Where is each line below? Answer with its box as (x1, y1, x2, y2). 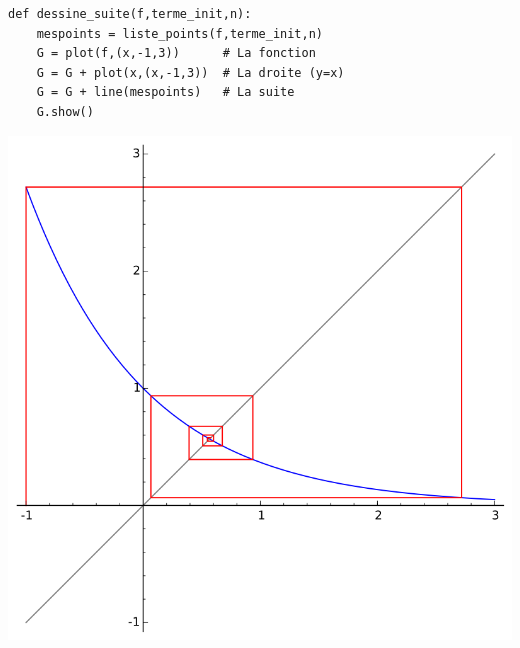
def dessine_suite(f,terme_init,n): (8, 7, 252, 21)
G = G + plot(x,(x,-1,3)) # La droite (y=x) (36, 65, 345, 80)
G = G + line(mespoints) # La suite (36, 85, 295, 100)
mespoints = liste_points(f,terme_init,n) (36, 26, 323, 41)
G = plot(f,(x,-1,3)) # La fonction (36, 46, 316, 61)
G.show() (36, 104, 94, 119)
